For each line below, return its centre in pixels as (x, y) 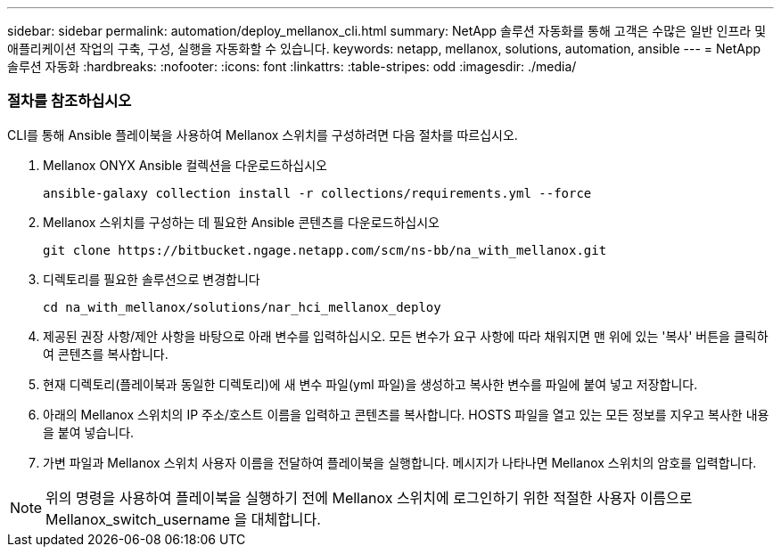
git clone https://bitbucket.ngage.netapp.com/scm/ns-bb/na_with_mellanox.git (325, 250)
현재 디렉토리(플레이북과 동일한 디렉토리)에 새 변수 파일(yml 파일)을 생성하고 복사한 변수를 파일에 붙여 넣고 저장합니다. (370, 384)
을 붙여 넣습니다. (89, 432)
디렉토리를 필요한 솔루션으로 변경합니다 (152, 279)
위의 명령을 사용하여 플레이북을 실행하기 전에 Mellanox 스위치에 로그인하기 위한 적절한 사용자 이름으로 (369, 497)
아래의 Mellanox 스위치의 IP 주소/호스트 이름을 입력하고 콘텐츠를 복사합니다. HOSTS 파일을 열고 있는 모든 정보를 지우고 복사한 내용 (406, 414)
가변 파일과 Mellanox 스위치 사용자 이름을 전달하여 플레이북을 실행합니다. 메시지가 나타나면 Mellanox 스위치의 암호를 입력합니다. (400, 462)
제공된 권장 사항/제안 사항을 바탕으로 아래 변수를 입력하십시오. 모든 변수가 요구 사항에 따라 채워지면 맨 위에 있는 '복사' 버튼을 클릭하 (406, 336)
